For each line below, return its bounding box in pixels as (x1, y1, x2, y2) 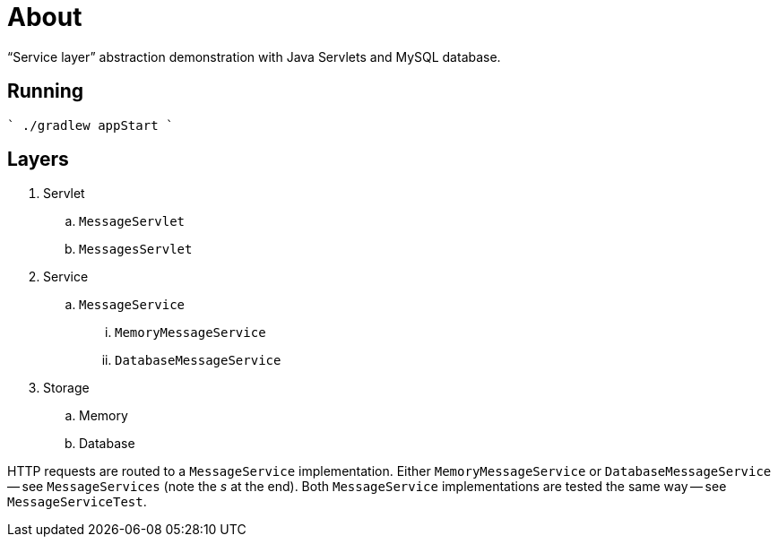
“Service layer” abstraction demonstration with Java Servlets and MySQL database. (7, 48, 501, 65)
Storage (43, 380, 90, 396)
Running (7, 80, 84, 103)
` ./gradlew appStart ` (7, 117, 174, 133)
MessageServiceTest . (7, 494, 147, 510)
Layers (7, 148, 69, 171)
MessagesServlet (79, 242, 193, 257)
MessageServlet (79, 214, 186, 229)
